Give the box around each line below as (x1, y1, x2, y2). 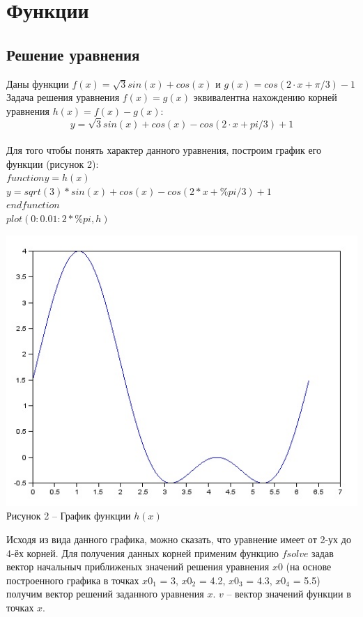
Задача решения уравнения (6, 90, 120, 104)
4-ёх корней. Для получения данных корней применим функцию (6, 545, 279, 560)
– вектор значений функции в (226, 586, 351, 601)
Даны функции (6, 76, 69, 91)
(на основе (286, 559, 332, 574)
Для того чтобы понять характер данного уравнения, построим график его (6, 143, 322, 157)
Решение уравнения (6, 43, 140, 65)
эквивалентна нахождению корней (193, 90, 337, 104)
